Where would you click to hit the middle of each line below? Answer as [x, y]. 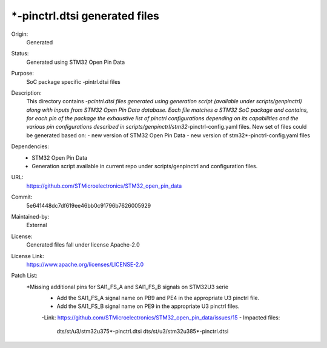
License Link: [28, 256]
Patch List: [24, 276]
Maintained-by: [30, 216]
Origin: [20, 34]
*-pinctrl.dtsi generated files [85, 16]
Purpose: [23, 73]
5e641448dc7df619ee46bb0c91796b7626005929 [89, 205]
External [37, 225]
